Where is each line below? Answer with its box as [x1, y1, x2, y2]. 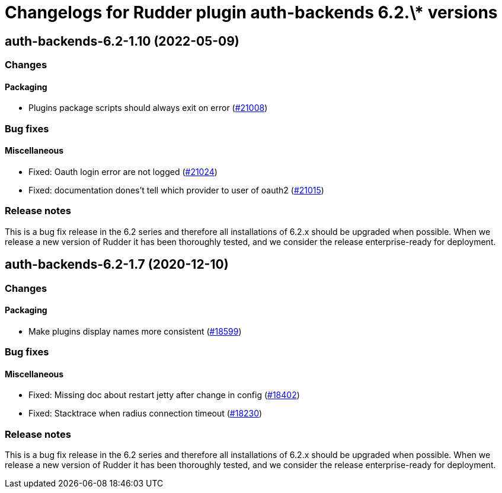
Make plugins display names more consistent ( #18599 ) [28, 326, 242, 336]
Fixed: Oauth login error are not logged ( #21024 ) [28, 166, 218, 177]
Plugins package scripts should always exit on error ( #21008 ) [28, 103, 268, 113]
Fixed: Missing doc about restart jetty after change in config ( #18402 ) [28, 390, 300, 400]
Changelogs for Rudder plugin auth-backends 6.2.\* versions [5, 2, 498, 23]
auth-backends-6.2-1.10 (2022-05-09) [5, 33, 239, 49]
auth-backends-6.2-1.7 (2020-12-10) [5, 257, 229, 272]
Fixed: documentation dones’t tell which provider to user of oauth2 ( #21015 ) [28, 185, 324, 195]
